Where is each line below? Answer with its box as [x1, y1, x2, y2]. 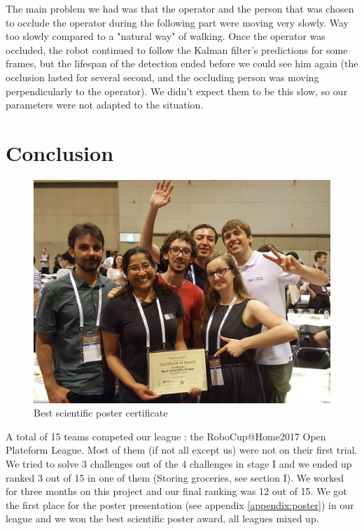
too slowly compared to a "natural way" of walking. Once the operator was [6, 29, 325, 43]
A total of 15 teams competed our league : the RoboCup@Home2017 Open [6, 428, 326, 443]
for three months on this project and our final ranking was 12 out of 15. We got [6, 484, 347, 498]
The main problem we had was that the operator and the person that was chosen [6, 1, 354, 15]
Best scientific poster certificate [34, 405, 168, 420]
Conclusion [6, 138, 114, 167]
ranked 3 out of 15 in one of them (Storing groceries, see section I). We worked [6, 470, 344, 484]
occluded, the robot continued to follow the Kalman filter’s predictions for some [6, 42, 348, 57]
